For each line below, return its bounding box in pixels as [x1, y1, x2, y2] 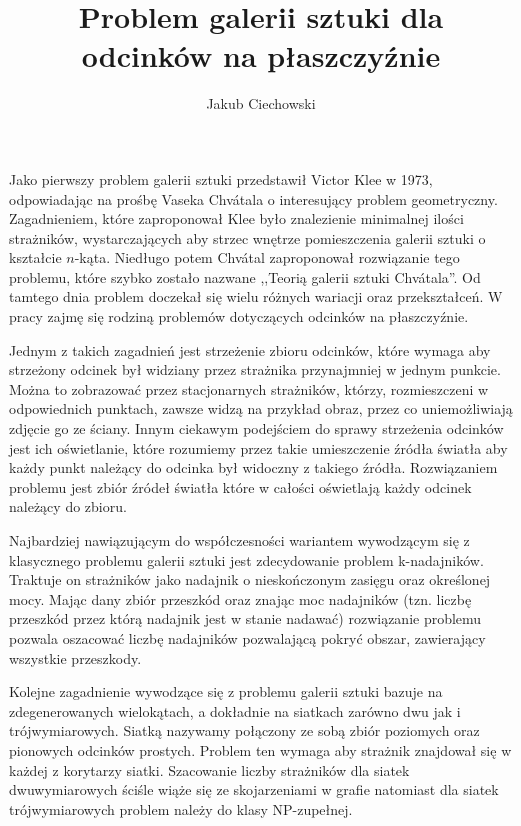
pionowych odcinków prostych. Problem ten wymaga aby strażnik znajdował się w [9, 739, 512, 760]
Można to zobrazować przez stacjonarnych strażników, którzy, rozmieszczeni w [9, 378, 489, 399]
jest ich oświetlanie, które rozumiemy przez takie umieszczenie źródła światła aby [9, 437, 508, 458]
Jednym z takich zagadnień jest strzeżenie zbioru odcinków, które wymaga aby [9, 339, 491, 360]
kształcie [9, 247, 62, 268]
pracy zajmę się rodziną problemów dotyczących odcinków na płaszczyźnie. [9, 306, 469, 327]
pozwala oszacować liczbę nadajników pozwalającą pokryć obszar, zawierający [9, 627, 486, 648]
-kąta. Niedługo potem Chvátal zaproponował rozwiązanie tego [74, 247, 460, 268]
